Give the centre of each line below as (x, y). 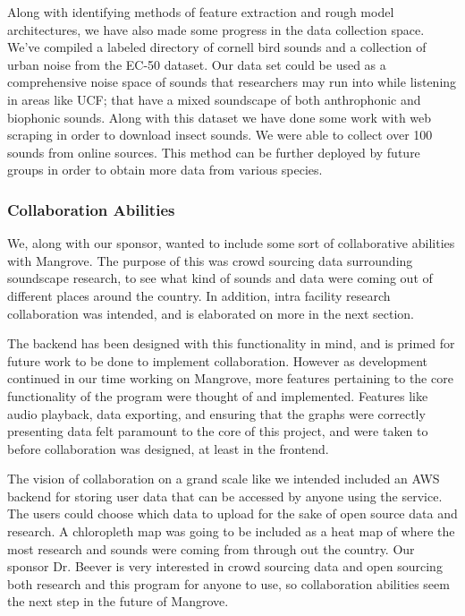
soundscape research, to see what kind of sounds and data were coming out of (220, 278)
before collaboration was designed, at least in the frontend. (168, 448)
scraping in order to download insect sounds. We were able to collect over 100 (220, 135)
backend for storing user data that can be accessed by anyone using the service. (225, 496)
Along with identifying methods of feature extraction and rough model (201, 12)
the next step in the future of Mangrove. (118, 601)
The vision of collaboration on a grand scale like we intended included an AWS (224, 479)
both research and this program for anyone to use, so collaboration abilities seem (228, 583)
